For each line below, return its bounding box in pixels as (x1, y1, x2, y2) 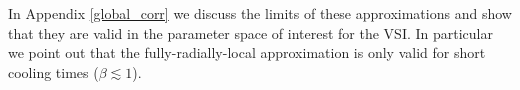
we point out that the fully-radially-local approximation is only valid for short (8, 42, 486, 63)
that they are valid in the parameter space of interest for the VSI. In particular (8, 22, 493, 43)
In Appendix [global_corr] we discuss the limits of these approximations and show (8, 3, 512, 23)
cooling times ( (8, 61, 99, 82)
